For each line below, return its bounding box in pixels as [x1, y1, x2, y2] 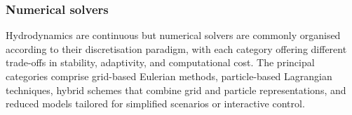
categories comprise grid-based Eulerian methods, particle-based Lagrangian [6, 69, 332, 83]
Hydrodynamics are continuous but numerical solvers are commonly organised [6, 28, 341, 43]
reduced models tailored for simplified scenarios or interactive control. [6, 96, 305, 111]
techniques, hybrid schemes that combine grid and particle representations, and [6, 82, 346, 97]
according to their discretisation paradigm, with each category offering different [6, 41, 347, 56]
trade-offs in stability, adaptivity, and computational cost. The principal [6, 55, 315, 70]
